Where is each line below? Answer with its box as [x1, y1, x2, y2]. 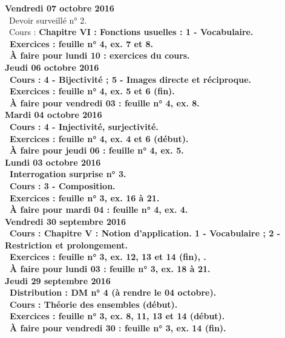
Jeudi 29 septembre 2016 [5, 274, 111, 287]
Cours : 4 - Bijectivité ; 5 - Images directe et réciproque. [10, 73, 252, 85]
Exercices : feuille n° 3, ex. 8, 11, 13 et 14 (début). [10, 310, 225, 322]
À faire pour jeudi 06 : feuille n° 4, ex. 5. [10, 144, 184, 157]
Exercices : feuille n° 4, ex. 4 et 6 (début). [10, 132, 189, 145]
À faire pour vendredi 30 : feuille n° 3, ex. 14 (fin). [10, 322, 226, 334]
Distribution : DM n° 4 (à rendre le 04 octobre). [10, 286, 217, 299]
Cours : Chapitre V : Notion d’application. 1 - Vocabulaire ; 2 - [10, 227, 281, 239]
